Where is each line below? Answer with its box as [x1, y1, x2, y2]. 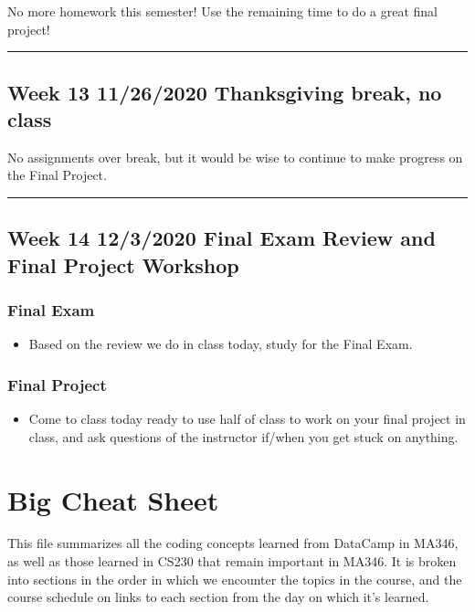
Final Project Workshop [7, 250, 239, 279]
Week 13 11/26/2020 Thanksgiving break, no [7, 78, 442, 106]
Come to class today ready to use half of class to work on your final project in [28, 409, 466, 428]
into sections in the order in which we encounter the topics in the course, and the [7, 569, 462, 588]
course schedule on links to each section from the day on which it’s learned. [7, 587, 429, 607]
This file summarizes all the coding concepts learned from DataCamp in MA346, [7, 533, 459, 553]
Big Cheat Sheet [7, 480, 219, 518]
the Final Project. [7, 165, 107, 185]
